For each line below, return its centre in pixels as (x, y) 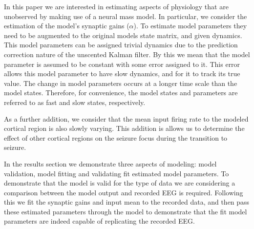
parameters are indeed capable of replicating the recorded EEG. (99, 221)
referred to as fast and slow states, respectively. (75, 102)
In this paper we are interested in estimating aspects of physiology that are (116, 6)
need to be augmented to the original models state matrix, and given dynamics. (123, 35)
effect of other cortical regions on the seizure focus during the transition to (116, 137)
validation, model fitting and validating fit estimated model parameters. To (116, 173)
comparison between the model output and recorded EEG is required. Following (124, 192)
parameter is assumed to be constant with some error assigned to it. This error (122, 64)
